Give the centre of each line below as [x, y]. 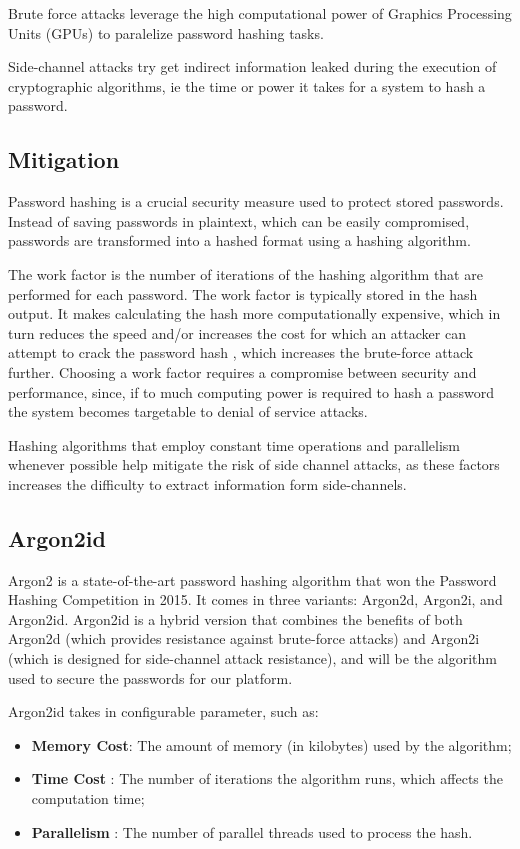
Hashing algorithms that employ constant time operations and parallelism [234, 444]
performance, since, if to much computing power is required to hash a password [251, 391]
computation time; [88, 798]
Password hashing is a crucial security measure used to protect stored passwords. [256, 201]
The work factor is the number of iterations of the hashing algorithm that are [245, 273]
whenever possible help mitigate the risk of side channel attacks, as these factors [254, 464]
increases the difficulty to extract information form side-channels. [207, 483]
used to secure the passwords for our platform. [150, 677]
